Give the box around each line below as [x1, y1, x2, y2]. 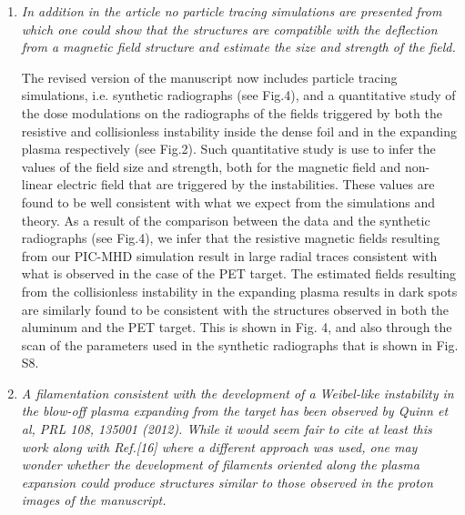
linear [21, 175, 54, 194]
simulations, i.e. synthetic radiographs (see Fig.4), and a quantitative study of [21, 86, 456, 105]
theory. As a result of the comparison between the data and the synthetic [21, 210, 430, 229]
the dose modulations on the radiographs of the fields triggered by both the [21, 103, 442, 122]
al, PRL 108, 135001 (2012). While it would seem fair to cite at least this [21, 419, 432, 439]
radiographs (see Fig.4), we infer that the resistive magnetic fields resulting [21, 228, 440, 247]
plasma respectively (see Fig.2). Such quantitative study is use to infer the [21, 139, 436, 158]
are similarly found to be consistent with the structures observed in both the [21, 299, 450, 318]
